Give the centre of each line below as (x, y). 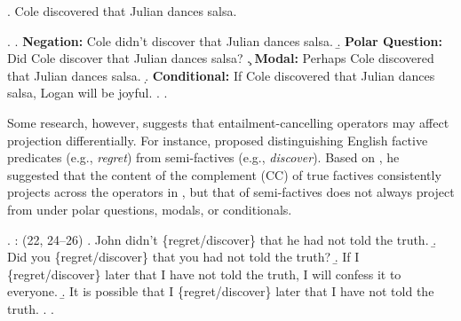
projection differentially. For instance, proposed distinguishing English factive (218, 140)
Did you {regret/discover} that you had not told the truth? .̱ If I (183, 257)
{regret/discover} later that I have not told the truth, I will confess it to (204, 274)
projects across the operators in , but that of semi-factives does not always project (231, 192)
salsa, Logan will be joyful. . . (87, 93)
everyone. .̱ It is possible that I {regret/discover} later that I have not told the (221, 291)
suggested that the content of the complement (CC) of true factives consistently (224, 174)
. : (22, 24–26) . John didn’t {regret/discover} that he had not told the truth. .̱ (222, 239)
